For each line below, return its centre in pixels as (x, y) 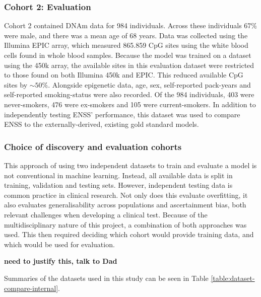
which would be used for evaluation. (59, 244)
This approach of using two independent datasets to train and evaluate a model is (130, 165)
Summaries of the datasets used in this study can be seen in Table (106, 278)
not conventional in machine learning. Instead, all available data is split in (118, 175)
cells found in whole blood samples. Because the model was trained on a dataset (128, 55)
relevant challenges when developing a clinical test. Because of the (106, 214)
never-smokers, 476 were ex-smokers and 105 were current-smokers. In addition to (130, 104)
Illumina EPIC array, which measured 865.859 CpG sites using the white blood (126, 45)
